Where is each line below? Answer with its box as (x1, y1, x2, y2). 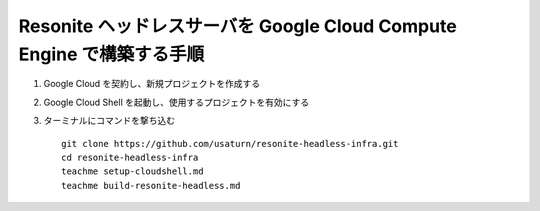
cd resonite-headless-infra (61, 151, 199, 163)
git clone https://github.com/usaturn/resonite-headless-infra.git (61, 138, 399, 149)
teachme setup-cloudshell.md (61, 166, 204, 177)
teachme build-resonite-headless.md (61, 180, 241, 191)
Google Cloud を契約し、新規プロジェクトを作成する (43, 78, 261, 90)
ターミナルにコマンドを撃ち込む (43, 115, 175, 127)
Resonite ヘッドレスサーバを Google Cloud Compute (18, 15, 457, 37)
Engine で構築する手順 (18, 43, 205, 65)
